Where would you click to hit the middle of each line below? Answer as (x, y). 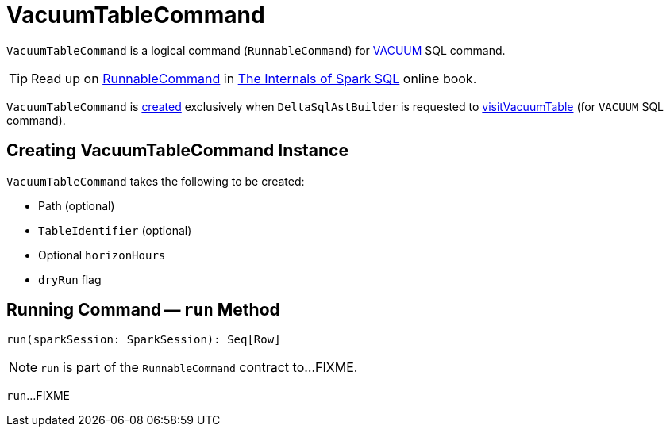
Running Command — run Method (143, 310)
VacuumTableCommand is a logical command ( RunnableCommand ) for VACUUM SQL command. (256, 50)
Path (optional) (77, 205)
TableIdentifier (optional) (115, 230)
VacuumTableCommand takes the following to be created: (156, 181)
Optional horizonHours (102, 255)
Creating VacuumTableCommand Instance (177, 151)
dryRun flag (70, 279)
